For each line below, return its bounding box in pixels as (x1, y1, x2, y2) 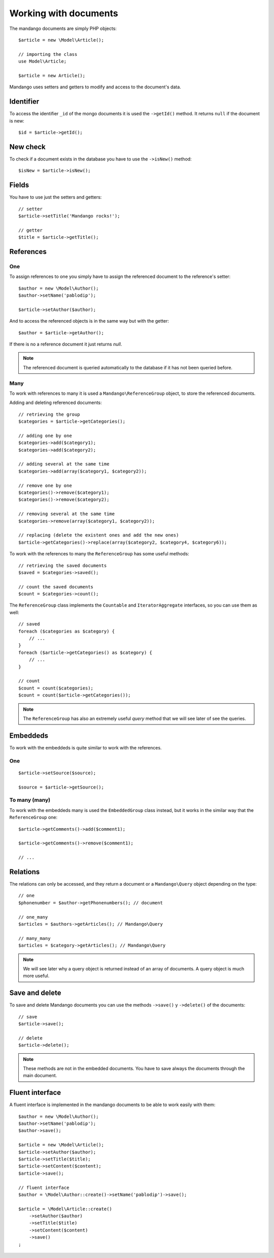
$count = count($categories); (18, 685, 94, 691)
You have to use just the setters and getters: (9, 194, 102, 200)
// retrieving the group (18, 412, 80, 417)
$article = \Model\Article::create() (18, 1206, 113, 1212)
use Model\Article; (18, 58, 67, 65)
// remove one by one (18, 483, 72, 488)
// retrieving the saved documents (18, 562, 107, 569)
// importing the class (18, 51, 78, 57)
